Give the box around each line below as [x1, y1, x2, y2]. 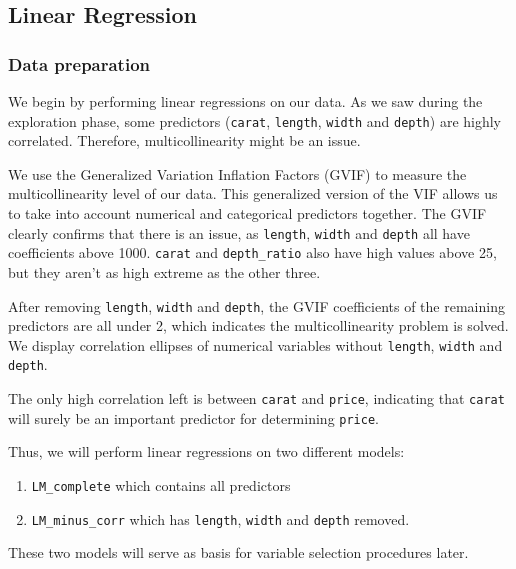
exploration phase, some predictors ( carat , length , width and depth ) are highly [8, 110, 501, 131]
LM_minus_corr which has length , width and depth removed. [31, 508, 410, 529]
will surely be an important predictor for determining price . [8, 407, 379, 428]
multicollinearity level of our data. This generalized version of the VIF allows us [8, 183, 498, 204]
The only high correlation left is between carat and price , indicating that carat [8, 388, 505, 409]
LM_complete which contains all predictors [31, 475, 291, 495]
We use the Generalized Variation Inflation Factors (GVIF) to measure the [8, 163, 467, 184]
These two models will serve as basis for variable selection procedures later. [8, 542, 469, 563]
